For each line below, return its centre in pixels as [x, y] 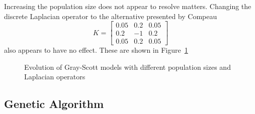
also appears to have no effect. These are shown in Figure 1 [96, 50]
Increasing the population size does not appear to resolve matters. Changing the [128, 6]
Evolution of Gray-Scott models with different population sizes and [127, 67]
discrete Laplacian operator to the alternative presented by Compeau [111, 16]
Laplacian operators [55, 77]
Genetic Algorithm [54, 104]
